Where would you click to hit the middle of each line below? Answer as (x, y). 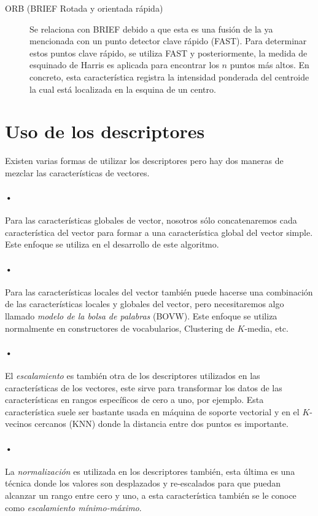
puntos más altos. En (270, 65)
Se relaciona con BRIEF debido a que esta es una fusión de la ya (151, 29)
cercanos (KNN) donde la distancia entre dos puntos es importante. (161, 424)
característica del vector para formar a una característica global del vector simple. (159, 232)
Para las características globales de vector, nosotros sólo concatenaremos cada (151, 220)
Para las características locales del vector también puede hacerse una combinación (159, 291)
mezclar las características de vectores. (77, 172)
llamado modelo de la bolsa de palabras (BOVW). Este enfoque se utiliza (141, 316)
